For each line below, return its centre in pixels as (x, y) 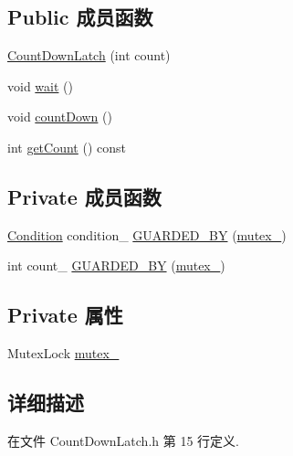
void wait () (40, 85)
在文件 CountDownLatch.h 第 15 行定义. (123, 440)
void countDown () (60, 117)
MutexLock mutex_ (63, 353)
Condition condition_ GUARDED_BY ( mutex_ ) (147, 234)
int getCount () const (67, 147)
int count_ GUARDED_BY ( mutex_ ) (116, 265)
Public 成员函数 (80, 17)
